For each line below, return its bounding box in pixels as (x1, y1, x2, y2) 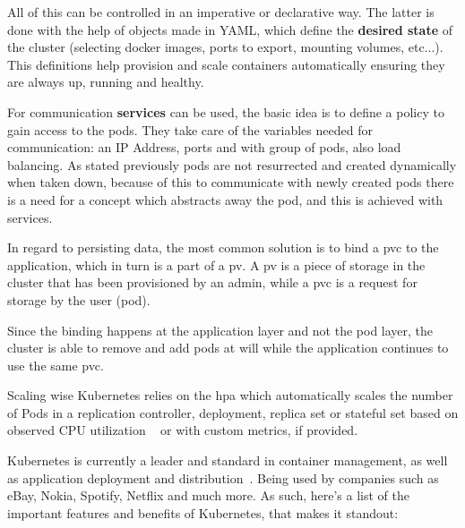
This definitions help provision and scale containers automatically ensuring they (7, 55, 445, 73)
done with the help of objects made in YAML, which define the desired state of (7, 20, 452, 38)
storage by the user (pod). (7, 290, 151, 309)
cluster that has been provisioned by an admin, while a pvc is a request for (7, 273, 418, 292)
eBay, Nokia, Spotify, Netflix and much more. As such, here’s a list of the (7, 486, 409, 505)
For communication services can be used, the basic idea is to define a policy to (7, 102, 444, 121)
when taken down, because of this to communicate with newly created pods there (7, 173, 454, 192)
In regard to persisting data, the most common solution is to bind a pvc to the (7, 238, 439, 257)
